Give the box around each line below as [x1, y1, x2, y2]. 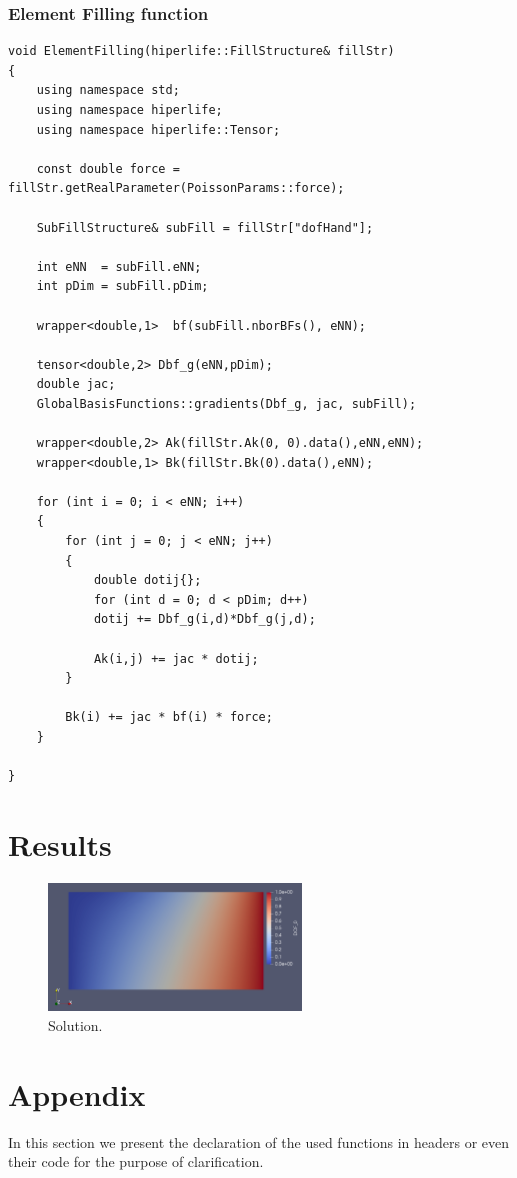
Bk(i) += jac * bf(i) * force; [65, 710, 273, 725]
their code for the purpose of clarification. [8, 1151, 264, 1172]
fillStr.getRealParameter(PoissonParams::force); [8, 181, 345, 196]
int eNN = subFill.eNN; [36, 259, 202, 274]
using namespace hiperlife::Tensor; [36, 122, 281, 137]
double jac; [36, 377, 116, 392]
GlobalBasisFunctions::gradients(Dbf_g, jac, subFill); [36, 396, 417, 411]
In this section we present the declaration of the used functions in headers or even [8, 1131, 510, 1152]
